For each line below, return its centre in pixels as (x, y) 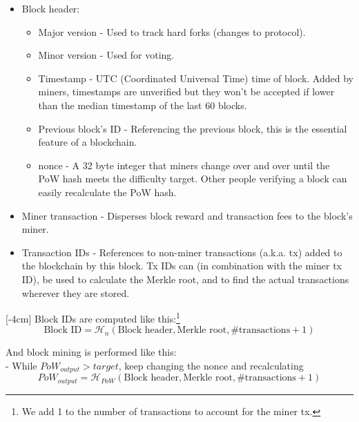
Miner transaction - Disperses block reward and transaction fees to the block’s (187, 215)
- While (21, 365)
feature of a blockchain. (88, 142)
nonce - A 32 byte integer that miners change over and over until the (184, 165)
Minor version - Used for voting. (106, 55)
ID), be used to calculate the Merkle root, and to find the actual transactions (185, 279)
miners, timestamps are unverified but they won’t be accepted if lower (186, 92)
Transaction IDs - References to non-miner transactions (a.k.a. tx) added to (182, 252)
